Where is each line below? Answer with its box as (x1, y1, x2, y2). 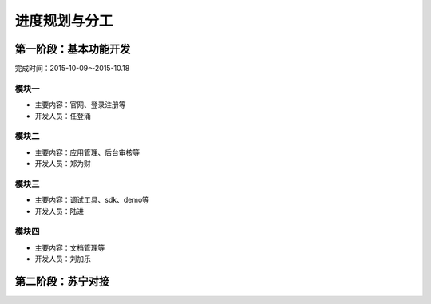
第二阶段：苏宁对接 (14, 275, 109, 288)
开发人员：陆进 (34, 206, 84, 215)
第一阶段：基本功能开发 (14, 42, 131, 56)
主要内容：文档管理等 (34, 243, 105, 252)
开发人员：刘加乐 (34, 254, 91, 263)
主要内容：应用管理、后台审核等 (34, 148, 140, 157)
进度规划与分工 (14, 12, 113, 30)
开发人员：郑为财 (34, 159, 91, 168)
